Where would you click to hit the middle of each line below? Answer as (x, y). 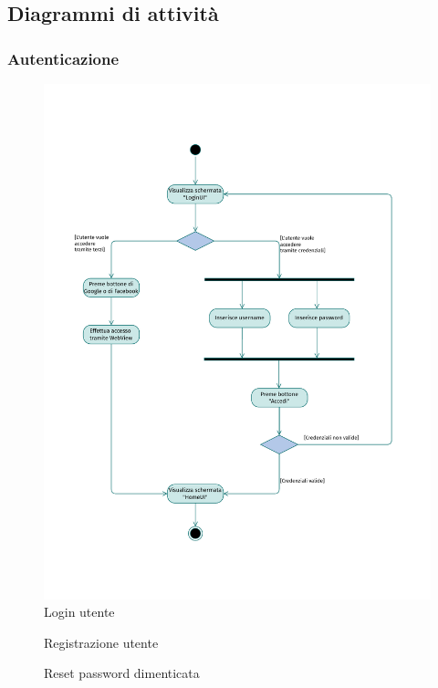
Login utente (79, 612)
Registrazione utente (101, 642)
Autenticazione (63, 58)
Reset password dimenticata (122, 673)
